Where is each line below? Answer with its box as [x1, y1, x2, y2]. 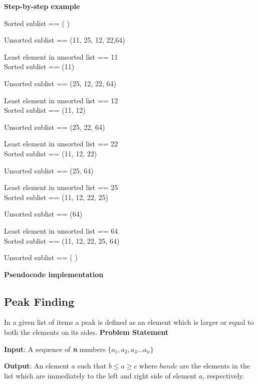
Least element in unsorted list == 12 [4, 95, 118, 105]
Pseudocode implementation [4, 269, 104, 279]
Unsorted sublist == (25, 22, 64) [4, 121, 105, 132]
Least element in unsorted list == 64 [4, 225, 118, 236]
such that [77, 360, 106, 371]
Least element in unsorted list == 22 [4, 138, 118, 149]
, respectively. [202, 370, 244, 380]
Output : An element [4, 360, 69, 371]
